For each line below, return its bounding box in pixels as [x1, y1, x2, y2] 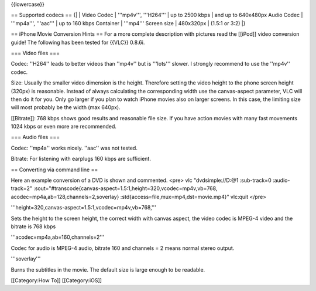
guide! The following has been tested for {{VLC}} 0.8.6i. [11, 39, 145, 46]
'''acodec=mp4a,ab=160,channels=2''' [11, 234, 105, 241]
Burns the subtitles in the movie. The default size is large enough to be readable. [11, 266, 205, 273]
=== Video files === [11, 49, 60, 56]
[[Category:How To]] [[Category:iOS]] [11, 276, 102, 284]
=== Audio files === [11, 134, 60, 141]
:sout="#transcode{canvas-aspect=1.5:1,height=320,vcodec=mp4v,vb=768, [33, 185, 218, 192]
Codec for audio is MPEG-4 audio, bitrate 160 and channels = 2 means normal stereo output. [11, 244, 235, 252]
